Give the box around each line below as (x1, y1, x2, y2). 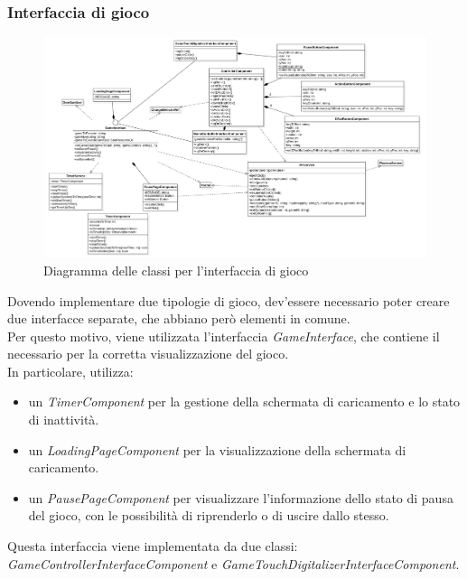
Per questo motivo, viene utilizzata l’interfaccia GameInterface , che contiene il (7, 326, 440, 345)
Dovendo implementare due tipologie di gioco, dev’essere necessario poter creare (7, 291, 450, 310)
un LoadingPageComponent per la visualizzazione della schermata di (28, 440, 406, 459)
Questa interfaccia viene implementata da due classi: (7, 537, 298, 556)
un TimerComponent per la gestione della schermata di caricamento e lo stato (28, 392, 461, 411)
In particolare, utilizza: (7, 361, 134, 380)
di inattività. (28, 410, 99, 429)
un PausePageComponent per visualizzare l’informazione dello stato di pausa (28, 488, 453, 507)
